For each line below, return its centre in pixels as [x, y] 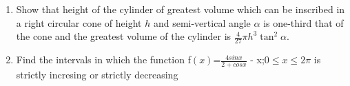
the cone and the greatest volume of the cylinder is [124, 36]
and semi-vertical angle [202, 22]
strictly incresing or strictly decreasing [97, 74]
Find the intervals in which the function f [103, 60]
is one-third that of [303, 22]
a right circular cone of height [79, 22]
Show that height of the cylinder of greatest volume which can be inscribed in [181, 9]
